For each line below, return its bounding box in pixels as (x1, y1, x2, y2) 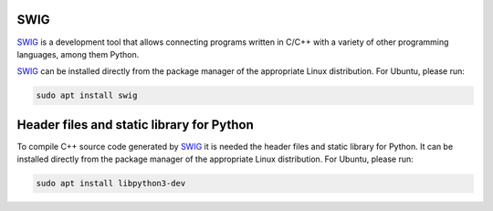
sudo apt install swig (36, 90, 138, 100)
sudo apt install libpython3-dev (36, 178, 186, 189)
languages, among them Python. (16, 48, 140, 59)
